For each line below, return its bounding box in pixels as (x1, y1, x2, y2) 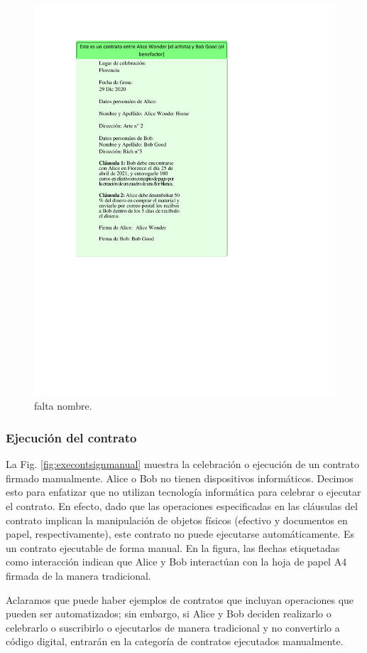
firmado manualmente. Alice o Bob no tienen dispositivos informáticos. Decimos (6, 470, 354, 485)
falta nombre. (34, 398, 92, 413)
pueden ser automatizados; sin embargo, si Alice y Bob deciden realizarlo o (6, 606, 332, 621)
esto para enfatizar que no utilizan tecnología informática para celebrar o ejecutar (6, 484, 361, 499)
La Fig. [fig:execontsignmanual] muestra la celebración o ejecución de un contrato (6, 457, 360, 472)
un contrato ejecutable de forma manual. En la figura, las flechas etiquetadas (6, 540, 340, 555)
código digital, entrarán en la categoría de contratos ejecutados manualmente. (6, 634, 344, 649)
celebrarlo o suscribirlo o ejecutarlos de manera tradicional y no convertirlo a (6, 620, 340, 635)
